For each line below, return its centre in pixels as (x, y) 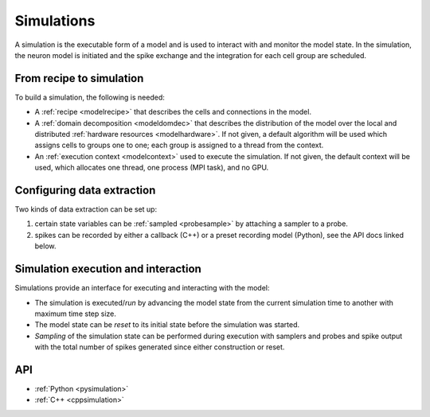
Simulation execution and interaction (108, 269)
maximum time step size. (76, 314)
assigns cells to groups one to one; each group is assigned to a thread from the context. (179, 145)
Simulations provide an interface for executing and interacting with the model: (142, 288)
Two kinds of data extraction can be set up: (86, 209)
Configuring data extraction (85, 190)
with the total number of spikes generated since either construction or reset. (160, 347)
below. (45, 246)
